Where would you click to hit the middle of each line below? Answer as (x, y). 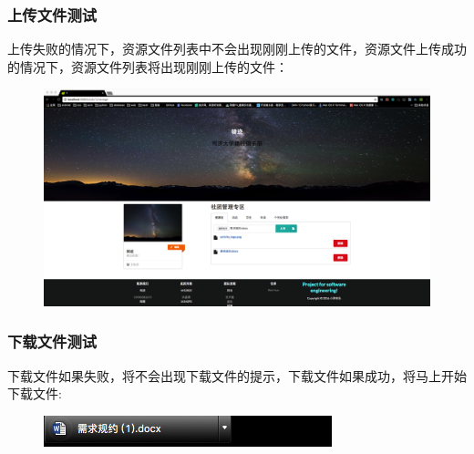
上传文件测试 (52, 14)
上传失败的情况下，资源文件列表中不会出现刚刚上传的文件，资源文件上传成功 (237, 49)
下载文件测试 (52, 341)
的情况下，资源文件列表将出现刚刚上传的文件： (148, 66)
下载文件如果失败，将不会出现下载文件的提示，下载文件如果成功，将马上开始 (237, 375)
